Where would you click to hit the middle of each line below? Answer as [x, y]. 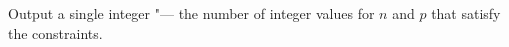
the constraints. [55, 32]
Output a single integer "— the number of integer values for [191, 13]
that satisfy [466, 13]
